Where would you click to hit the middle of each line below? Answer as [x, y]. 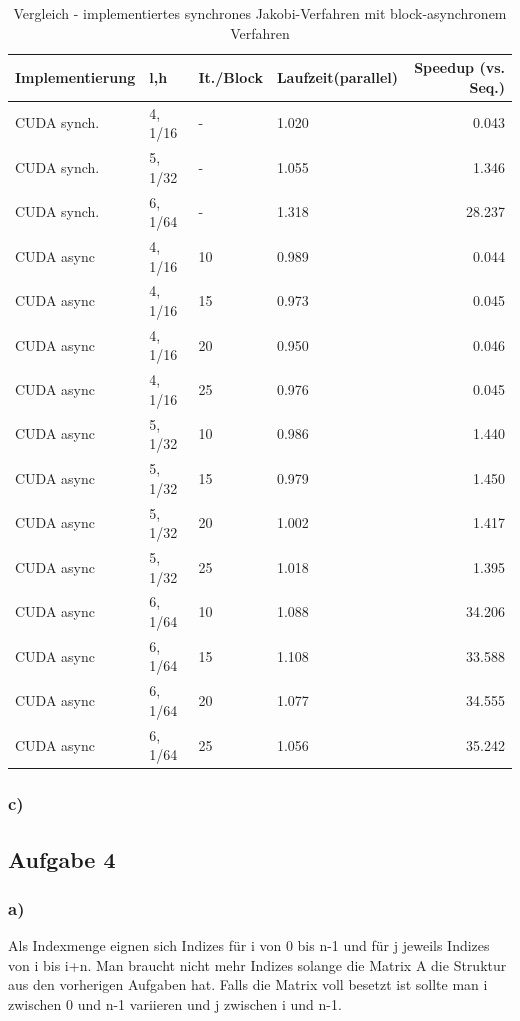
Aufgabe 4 [62, 858]
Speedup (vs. [459, 67]
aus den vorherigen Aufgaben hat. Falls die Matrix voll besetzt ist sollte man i [248, 984]
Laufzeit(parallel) [337, 76]
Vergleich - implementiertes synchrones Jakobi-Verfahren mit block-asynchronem [260, 13]
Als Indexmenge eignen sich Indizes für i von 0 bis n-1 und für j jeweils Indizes [249, 945]
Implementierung [75, 76]
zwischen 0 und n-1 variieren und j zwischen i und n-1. [175, 1004]
